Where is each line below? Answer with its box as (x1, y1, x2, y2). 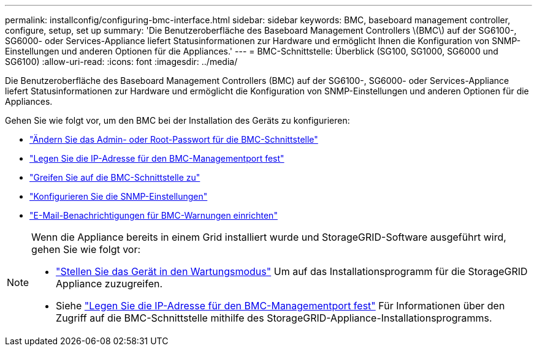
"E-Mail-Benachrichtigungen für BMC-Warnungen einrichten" (29, 210, 278, 221)
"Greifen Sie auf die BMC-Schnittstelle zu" (29, 172, 200, 183)
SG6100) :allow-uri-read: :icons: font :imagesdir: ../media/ (5, 56, 238, 67)
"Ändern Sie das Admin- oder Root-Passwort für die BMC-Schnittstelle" (29, 134, 318, 145)
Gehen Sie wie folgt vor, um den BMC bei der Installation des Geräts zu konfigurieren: (5, 115, 350, 126)
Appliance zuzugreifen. (56, 277, 163, 290)
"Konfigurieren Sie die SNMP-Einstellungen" (29, 191, 208, 202)
